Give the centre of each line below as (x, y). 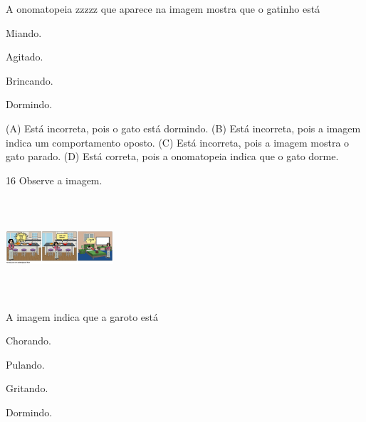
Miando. (24, 32)
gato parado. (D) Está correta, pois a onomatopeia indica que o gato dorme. (172, 156)
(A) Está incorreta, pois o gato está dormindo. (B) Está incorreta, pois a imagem (183, 128)
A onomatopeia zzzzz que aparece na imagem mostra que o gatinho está (163, 9)
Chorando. (28, 341)
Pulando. (25, 364)
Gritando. (27, 388)
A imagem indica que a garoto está (82, 316)
